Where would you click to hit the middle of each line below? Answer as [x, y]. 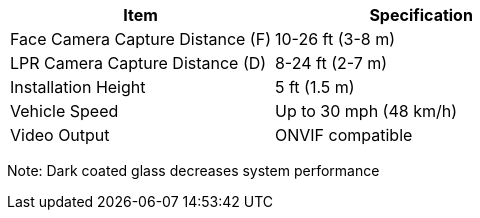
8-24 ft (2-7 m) [331, 63]
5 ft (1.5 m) [314, 87]
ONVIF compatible [343, 135]
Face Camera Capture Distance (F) [140, 39]
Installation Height [78, 87]
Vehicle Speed [64, 111]
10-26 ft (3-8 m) [335, 39]
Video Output [60, 135]
